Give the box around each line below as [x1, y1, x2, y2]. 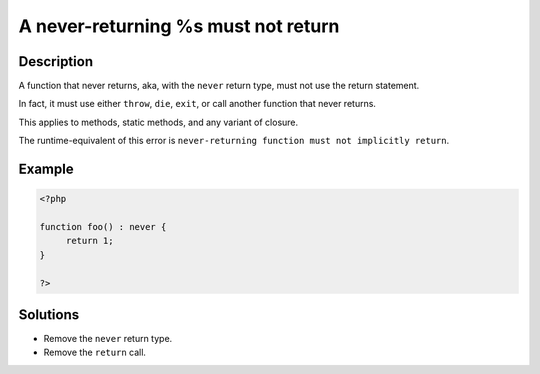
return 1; [65, 235, 114, 247]
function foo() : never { [39, 221, 167, 233]
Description [18, 53, 94, 70]
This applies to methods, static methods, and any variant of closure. [18, 116, 299, 128]
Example [18, 161, 74, 178]
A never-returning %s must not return [18, 15, 340, 37]
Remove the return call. [43, 346, 147, 359]
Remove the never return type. [43, 333, 173, 345]
